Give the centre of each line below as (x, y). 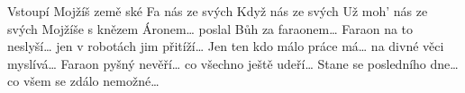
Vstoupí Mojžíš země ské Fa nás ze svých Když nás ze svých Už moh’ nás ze (218, 11)
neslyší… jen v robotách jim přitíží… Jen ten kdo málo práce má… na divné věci (226, 46)
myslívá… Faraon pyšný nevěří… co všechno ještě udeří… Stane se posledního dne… (233, 63)
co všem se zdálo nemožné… (83, 81)
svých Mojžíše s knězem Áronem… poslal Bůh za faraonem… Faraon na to (210, 28)
